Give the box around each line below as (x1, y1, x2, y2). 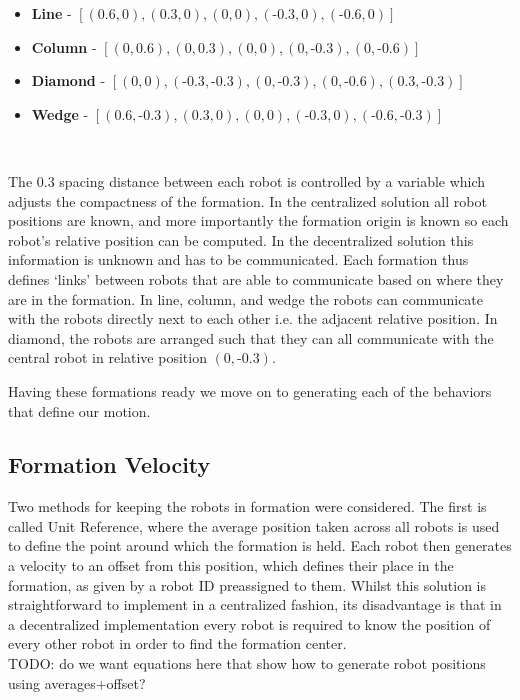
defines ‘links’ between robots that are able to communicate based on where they (8, 268, 504, 289)
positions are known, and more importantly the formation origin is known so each (8, 210, 509, 231)
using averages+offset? (8, 672, 146, 693)
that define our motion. (8, 400, 151, 421)
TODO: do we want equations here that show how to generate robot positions (8, 653, 486, 674)
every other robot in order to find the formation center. (8, 633, 347, 654)
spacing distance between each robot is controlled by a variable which (59, 170, 486, 191)
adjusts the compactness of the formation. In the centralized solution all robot (8, 190, 487, 211)
